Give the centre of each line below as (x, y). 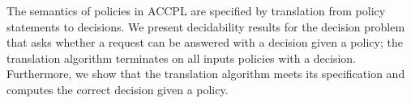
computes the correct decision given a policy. (118, 89)
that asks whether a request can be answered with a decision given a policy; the (205, 42)
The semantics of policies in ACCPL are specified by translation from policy (196, 10)
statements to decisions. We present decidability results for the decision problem (206, 26)
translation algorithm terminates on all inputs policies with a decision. (182, 58)
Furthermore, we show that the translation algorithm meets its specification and (206, 74)
